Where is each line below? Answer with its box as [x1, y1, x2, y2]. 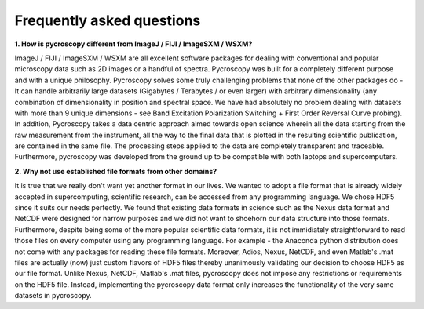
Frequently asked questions [14, 12, 201, 29]
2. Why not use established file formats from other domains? [14, 166, 217, 176]
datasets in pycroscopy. [14, 291, 92, 300]
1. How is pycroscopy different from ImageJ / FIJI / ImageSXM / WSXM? [14, 39, 253, 49]
